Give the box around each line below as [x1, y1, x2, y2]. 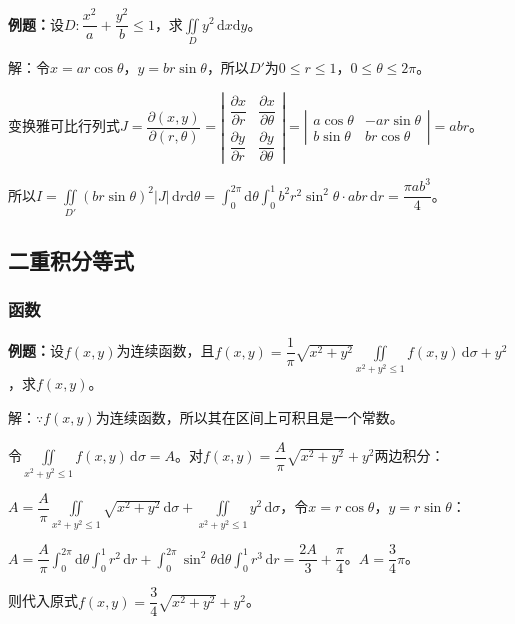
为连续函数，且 [116, 340, 215, 361]
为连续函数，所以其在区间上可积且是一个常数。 [95, 407, 404, 428]
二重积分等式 [8, 244, 134, 275]
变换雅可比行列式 [8, 115, 120, 136]
